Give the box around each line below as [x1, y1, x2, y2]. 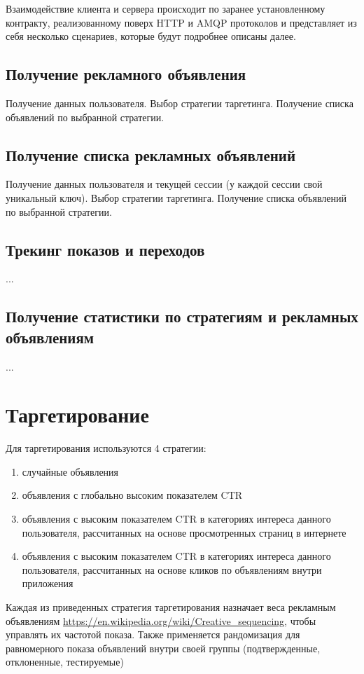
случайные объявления [22, 464, 119, 479]
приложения [22, 576, 73, 591]
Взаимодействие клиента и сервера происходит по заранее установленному [6, 1, 325, 15]
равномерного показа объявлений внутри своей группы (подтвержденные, [6, 640, 321, 655]
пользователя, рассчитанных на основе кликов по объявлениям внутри [22, 562, 322, 577]
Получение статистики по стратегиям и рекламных [6, 305, 358, 327]
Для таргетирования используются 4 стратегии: [6, 441, 206, 455]
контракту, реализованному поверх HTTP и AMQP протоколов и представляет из [6, 15, 357, 29]
